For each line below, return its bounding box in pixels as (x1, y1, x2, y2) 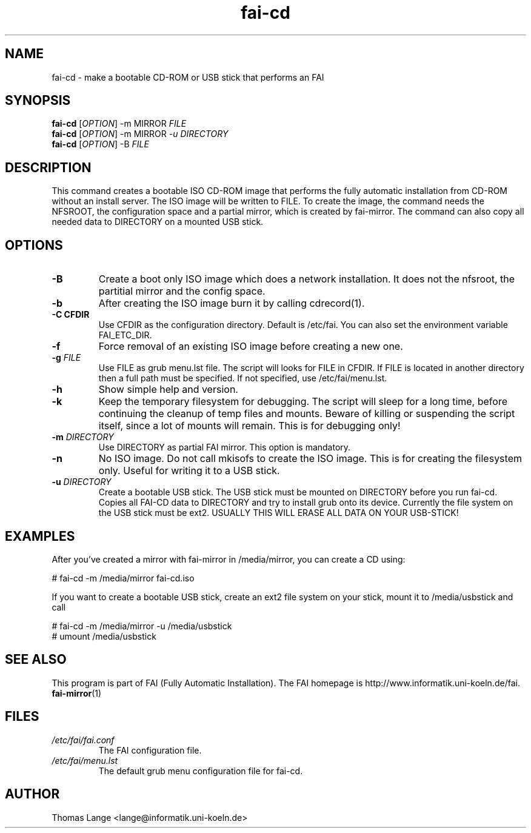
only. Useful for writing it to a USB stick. (98, 464, 280, 477)
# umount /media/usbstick (52, 631, 156, 641)
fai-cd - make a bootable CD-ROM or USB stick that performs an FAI (52, 72, 324, 82)
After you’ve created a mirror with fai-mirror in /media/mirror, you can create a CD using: (52, 554, 406, 564)
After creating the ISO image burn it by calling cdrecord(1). (98, 297, 365, 310)
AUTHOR (5, 786, 60, 802)
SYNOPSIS (5, 93, 71, 109)
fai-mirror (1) (52, 687, 102, 698)
